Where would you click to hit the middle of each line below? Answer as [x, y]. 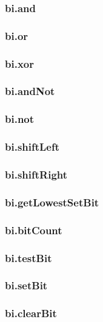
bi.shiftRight [36, 174]
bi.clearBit [31, 313]
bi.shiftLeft [32, 147]
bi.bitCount [34, 230]
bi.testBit [28, 258]
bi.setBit [26, 285]
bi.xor [19, 63]
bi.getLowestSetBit [52, 202]
